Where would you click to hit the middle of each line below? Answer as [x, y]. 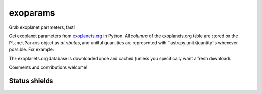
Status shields [31, 81]
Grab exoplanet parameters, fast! [42, 27]
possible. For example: [32, 49]
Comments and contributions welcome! [48, 67]
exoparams [32, 13]
